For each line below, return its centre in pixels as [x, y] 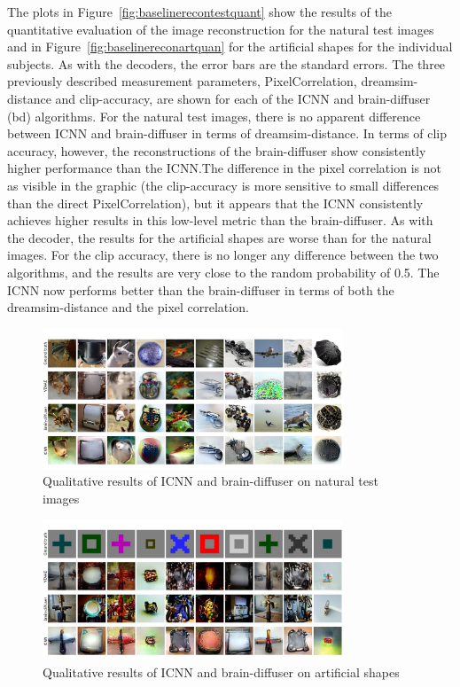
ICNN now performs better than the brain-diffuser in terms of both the [201, 289]
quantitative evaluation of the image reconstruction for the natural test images [221, 29]
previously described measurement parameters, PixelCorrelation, [182, 81]
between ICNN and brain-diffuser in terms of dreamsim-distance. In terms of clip [227, 133]
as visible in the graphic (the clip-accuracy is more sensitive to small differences [223, 185]
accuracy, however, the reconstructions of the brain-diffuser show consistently [217, 150]
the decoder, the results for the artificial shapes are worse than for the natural [219, 237]
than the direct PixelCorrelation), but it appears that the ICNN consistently [215, 203]
